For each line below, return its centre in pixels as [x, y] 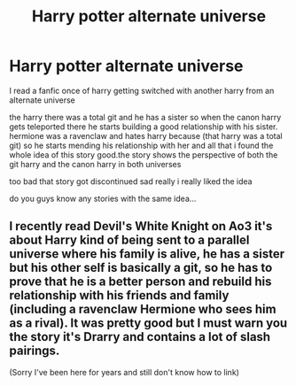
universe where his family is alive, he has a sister [147, 254]
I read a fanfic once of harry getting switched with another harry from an [142, 90]
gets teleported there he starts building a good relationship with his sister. [144, 127]
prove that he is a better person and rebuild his [140, 282]
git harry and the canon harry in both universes [95, 164]
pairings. [35, 351]
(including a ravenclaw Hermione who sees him [143, 309]
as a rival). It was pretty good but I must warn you [148, 324]
